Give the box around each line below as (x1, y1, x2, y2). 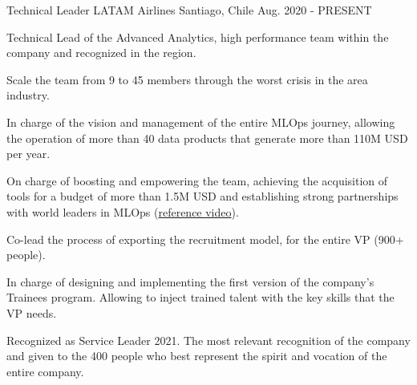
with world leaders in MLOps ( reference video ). (6, 203, 239, 220)
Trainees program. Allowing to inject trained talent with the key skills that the (6, 289, 395, 306)
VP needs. (6, 304, 57, 321)
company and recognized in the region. (6, 44, 196, 61)
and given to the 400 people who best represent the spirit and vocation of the (6, 347, 387, 364)
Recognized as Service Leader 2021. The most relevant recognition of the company (6, 331, 411, 348)
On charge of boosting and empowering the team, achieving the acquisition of (6, 172, 388, 188)
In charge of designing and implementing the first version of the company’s (6, 273, 374, 290)
